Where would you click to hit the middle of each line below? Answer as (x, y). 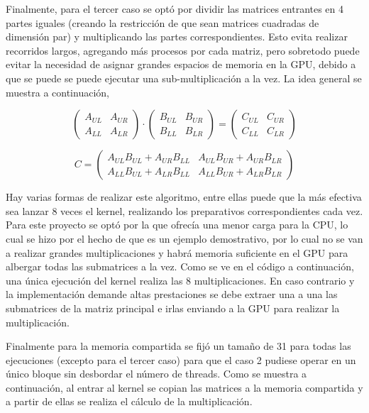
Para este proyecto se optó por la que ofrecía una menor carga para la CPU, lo (177, 225)
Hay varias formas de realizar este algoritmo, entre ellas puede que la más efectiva (184, 197)
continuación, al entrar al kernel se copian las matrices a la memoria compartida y (184, 387)
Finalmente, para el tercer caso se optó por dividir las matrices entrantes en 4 (175, 9)
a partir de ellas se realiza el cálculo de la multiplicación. (129, 401)
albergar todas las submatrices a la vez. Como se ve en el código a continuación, (180, 266)
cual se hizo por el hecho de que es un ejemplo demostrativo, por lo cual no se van (184, 238)
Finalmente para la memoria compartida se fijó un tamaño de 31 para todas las (178, 346)
